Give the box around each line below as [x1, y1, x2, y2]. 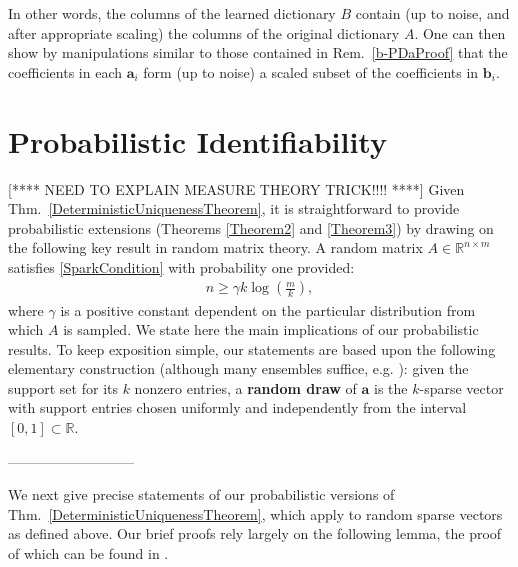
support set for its [8, 377, 118, 398]
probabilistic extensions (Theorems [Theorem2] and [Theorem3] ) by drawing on [8, 217, 494, 238]
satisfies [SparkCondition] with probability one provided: [8, 256, 355, 277]
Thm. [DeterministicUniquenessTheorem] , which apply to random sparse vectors [8, 503, 503, 524]
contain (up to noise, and [355, 3, 510, 23]
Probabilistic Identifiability [8, 120, 387, 161]
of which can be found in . [8, 543, 169, 564]
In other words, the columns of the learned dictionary [8, 3, 336, 23]
